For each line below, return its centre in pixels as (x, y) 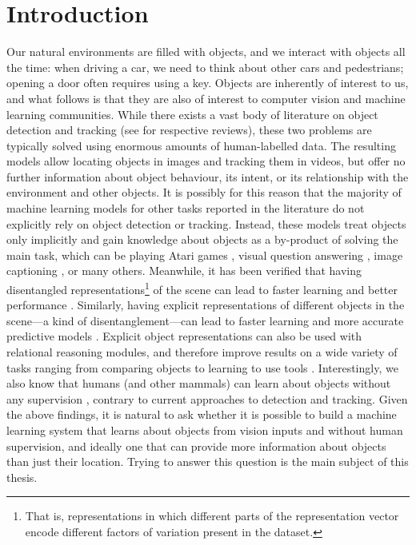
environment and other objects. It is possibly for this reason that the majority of (204, 192)
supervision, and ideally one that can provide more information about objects (196, 446)
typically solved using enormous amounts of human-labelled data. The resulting (201, 145)
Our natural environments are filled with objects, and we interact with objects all (206, 52)
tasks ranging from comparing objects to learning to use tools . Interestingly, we (202, 367)
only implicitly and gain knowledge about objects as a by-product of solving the (202, 239)
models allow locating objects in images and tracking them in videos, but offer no (206, 161)
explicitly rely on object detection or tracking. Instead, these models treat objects (206, 223)
